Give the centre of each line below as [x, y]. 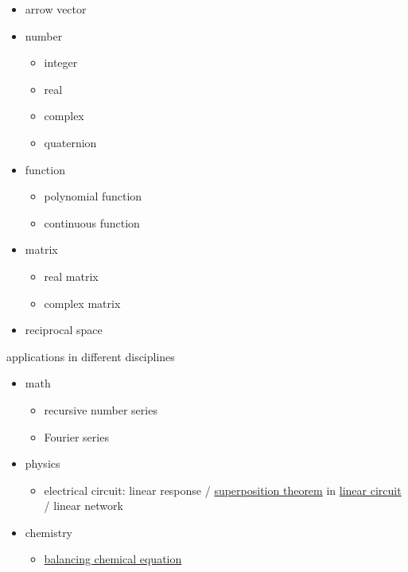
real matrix [71, 276]
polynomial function [93, 196]
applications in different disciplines [91, 356]
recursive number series [101, 409]
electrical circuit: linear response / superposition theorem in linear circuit [223, 490]
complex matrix [82, 303]
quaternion [70, 142]
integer [61, 62]
